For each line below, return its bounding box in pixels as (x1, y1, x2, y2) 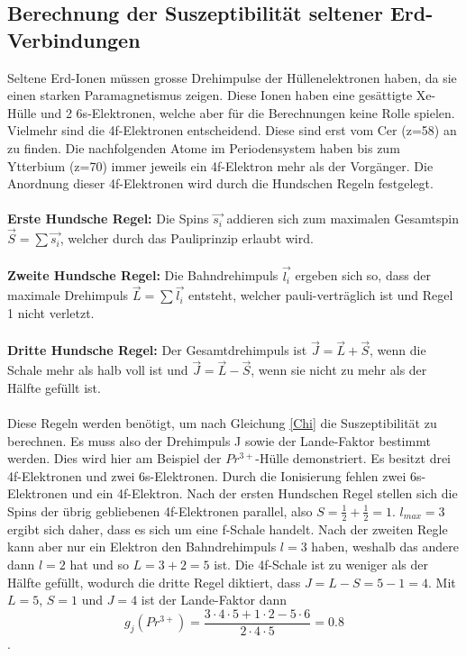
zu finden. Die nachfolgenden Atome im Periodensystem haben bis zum (7, 138, 400, 157)
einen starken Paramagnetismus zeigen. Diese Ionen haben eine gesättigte (7, 86, 413, 105)
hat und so (69, 554, 129, 573)
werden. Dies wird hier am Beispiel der (7, 449, 222, 468)
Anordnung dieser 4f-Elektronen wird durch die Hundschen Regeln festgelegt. (7, 174, 434, 193)
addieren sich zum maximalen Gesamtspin (226, 209, 459, 228)
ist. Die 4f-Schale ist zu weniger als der (214, 554, 428, 573)
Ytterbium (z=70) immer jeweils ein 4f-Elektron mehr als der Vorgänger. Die (7, 156, 434, 175)
